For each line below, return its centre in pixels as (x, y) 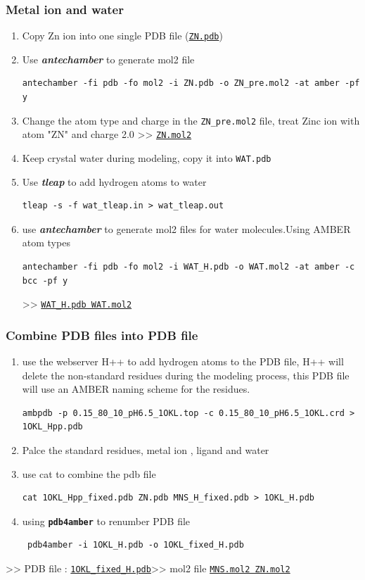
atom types (46, 242)
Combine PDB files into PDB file (102, 335)
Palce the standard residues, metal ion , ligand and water (146, 450)
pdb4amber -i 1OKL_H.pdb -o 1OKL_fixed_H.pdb (135, 545)
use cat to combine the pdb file (89, 473)
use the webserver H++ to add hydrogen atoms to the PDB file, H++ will (183, 361)
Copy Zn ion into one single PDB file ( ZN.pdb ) (122, 36)
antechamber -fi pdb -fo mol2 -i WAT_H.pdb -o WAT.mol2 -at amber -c (188, 267)
